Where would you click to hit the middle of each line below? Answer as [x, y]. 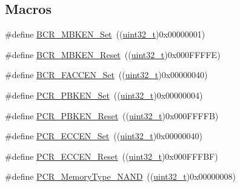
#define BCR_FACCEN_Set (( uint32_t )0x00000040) [106, 75]
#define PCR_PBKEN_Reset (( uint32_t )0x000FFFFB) [112, 115]
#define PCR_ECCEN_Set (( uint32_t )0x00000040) [104, 136]
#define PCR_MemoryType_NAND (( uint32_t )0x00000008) [121, 176]
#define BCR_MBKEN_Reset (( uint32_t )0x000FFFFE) [113, 54]
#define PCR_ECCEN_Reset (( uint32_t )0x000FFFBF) [112, 156]
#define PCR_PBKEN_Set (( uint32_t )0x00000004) [104, 95]
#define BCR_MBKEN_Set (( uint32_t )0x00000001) [105, 34]
